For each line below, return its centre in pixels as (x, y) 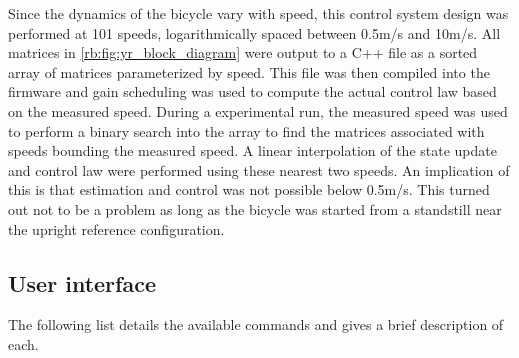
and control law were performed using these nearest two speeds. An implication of (259, 169)
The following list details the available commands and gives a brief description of (256, 324)
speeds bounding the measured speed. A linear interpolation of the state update (252, 150)
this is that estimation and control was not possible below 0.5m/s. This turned (249, 189)
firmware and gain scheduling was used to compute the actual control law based (252, 91)
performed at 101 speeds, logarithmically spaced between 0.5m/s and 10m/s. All (254, 32)
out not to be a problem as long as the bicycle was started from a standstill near (255, 208)
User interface (82, 282)
